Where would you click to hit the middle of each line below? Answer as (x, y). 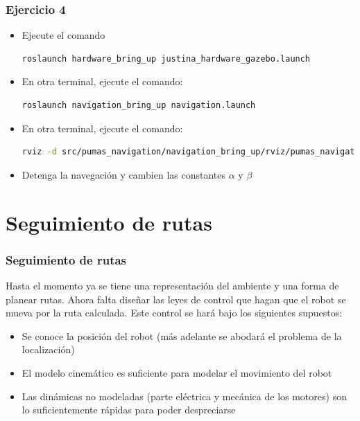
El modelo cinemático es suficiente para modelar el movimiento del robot (177, 372)
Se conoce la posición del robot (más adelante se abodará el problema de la (182, 335)
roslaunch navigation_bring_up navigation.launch (139, 105)
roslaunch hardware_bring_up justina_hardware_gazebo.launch (166, 59)
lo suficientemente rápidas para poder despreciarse (129, 410)
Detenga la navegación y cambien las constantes (124, 174)
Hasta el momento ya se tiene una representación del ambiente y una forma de (172, 285)
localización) (48, 349)
